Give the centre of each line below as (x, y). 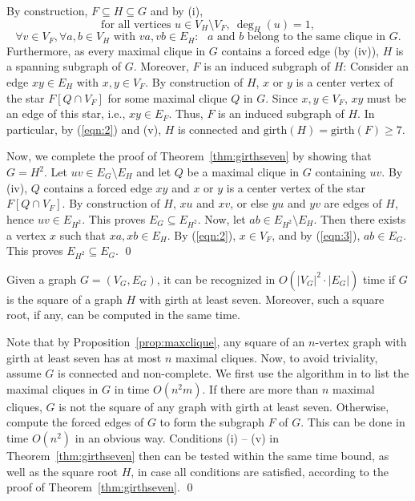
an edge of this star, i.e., (66, 113)
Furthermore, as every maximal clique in (106, 50)
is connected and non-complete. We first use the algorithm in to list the (234, 373)
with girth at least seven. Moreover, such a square (262, 299)
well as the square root (62, 471)
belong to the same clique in (316, 37)
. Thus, (186, 113)
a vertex (26, 234)
